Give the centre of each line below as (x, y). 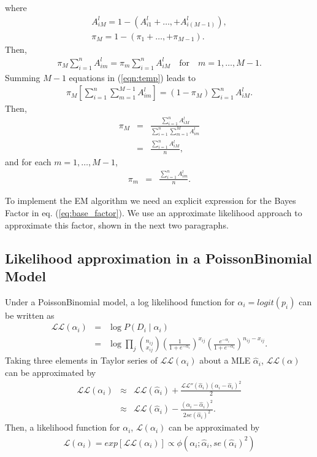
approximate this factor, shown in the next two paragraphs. (117, 225)
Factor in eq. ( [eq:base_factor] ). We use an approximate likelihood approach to (154, 213)
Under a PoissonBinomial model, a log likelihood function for (120, 301)
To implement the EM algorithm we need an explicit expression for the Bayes (151, 201)
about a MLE (225, 360)
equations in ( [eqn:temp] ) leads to (132, 77)
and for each (28, 162)
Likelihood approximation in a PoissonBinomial (158, 258)
